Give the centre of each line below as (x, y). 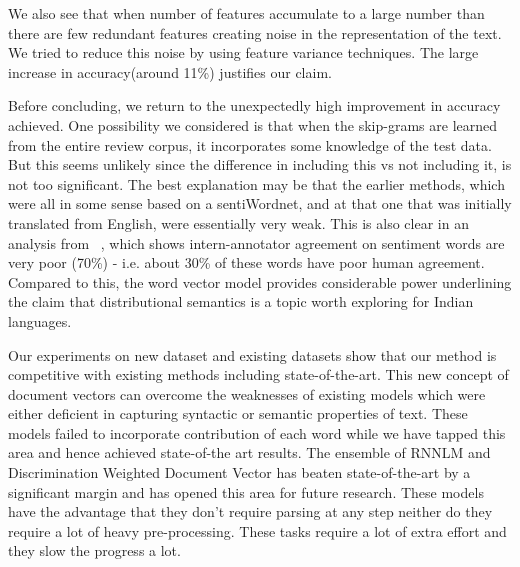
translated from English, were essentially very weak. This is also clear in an (238, 222)
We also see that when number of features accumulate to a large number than (246, 13)
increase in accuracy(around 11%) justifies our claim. (170, 71)
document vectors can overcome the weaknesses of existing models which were (247, 393)
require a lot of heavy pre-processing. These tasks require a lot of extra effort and (257, 530)
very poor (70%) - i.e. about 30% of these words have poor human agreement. (246, 262)
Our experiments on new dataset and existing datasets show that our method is (252, 354)
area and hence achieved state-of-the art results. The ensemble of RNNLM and (249, 452)
